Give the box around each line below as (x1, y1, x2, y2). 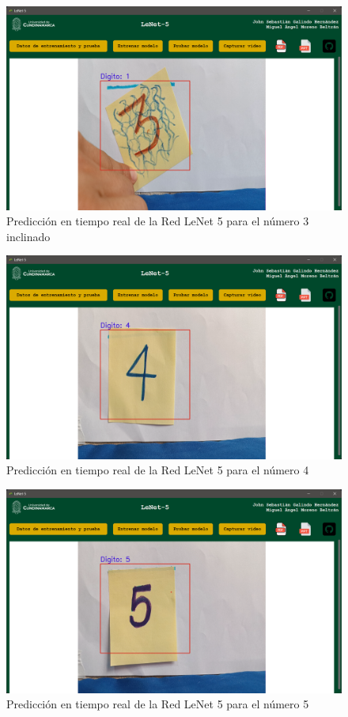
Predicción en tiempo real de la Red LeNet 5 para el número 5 (6, 696, 309, 712)
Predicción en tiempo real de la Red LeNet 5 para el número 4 (6, 462, 309, 478)
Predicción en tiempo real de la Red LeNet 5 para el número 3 (6, 213, 309, 229)
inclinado (6, 228, 51, 244)
